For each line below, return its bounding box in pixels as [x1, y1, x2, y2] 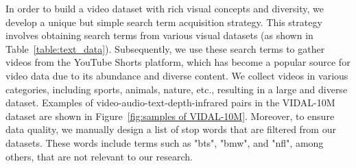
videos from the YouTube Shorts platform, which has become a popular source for [5, 55, 351, 69]
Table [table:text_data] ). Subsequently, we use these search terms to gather [5, 41, 325, 56]
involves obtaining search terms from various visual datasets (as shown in [5, 28, 313, 43]
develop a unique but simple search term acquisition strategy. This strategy [5, 14, 322, 29]
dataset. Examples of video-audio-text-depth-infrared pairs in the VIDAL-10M [5, 95, 335, 110]
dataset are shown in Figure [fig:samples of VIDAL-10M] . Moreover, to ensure [5, 108, 335, 123]
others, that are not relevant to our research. [5, 149, 193, 163]
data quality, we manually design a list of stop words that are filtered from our [5, 122, 336, 136]
